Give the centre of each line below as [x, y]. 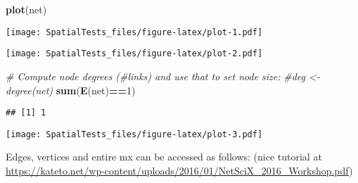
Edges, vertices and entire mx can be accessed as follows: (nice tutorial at [164, 157]
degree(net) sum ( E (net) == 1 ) [71, 90]
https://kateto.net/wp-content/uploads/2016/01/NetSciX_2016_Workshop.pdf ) [179, 170]
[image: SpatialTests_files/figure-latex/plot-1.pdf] [134, 32]
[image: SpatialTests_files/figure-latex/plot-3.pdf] [134, 134]
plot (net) [26, 9]
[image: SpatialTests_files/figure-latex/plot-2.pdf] [134, 54]
